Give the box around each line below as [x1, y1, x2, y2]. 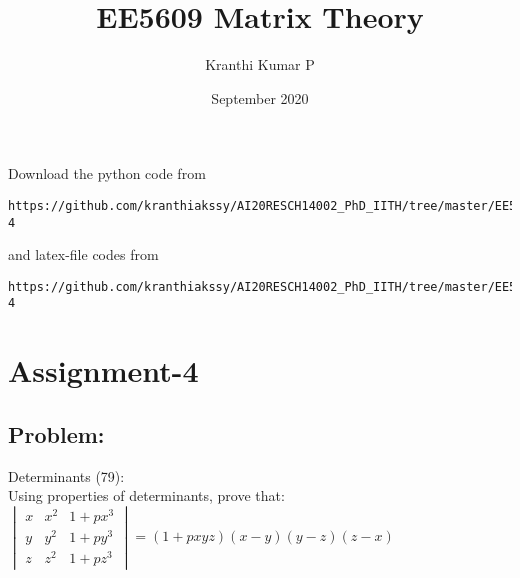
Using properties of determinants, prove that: [8, 485, 285, 506]
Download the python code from [8, 163, 206, 184]
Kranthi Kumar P [205, 54, 315, 75]
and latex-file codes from [8, 244, 159, 265]
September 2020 [211, 87, 309, 108]
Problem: [8, 418, 105, 449]
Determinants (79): [8, 465, 125, 486]
